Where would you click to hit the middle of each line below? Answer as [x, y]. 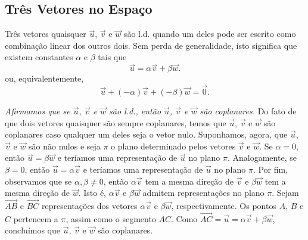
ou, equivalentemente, [44, 78]
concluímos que [33, 230]
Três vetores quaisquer [46, 34]
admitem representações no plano [203, 193]
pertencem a [36, 218]
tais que [112, 57]
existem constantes [39, 57]
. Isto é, [92, 193]
